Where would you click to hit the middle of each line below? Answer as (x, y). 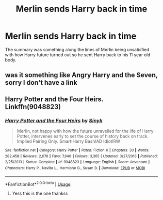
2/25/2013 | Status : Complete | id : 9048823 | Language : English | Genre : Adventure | (77, 162)
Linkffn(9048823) (33, 107)
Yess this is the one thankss (40, 193)
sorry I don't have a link (41, 83)
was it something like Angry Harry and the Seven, (81, 75)
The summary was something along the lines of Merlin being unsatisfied (77, 49)
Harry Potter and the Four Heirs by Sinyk (54, 121)
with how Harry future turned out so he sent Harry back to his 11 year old (78, 55)
